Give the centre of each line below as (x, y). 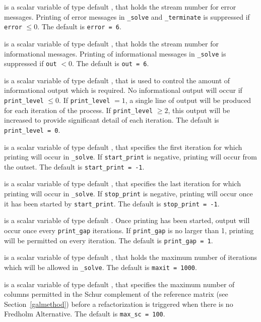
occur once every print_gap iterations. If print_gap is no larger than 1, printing (129, 230)
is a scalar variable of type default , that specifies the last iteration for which (122, 183)
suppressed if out (30, 63)
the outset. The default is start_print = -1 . (74, 166)
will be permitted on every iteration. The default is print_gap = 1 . (109, 240)
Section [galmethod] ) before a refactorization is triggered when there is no (119, 304)
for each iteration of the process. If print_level (79, 110)
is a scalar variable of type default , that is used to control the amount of (117, 80)
